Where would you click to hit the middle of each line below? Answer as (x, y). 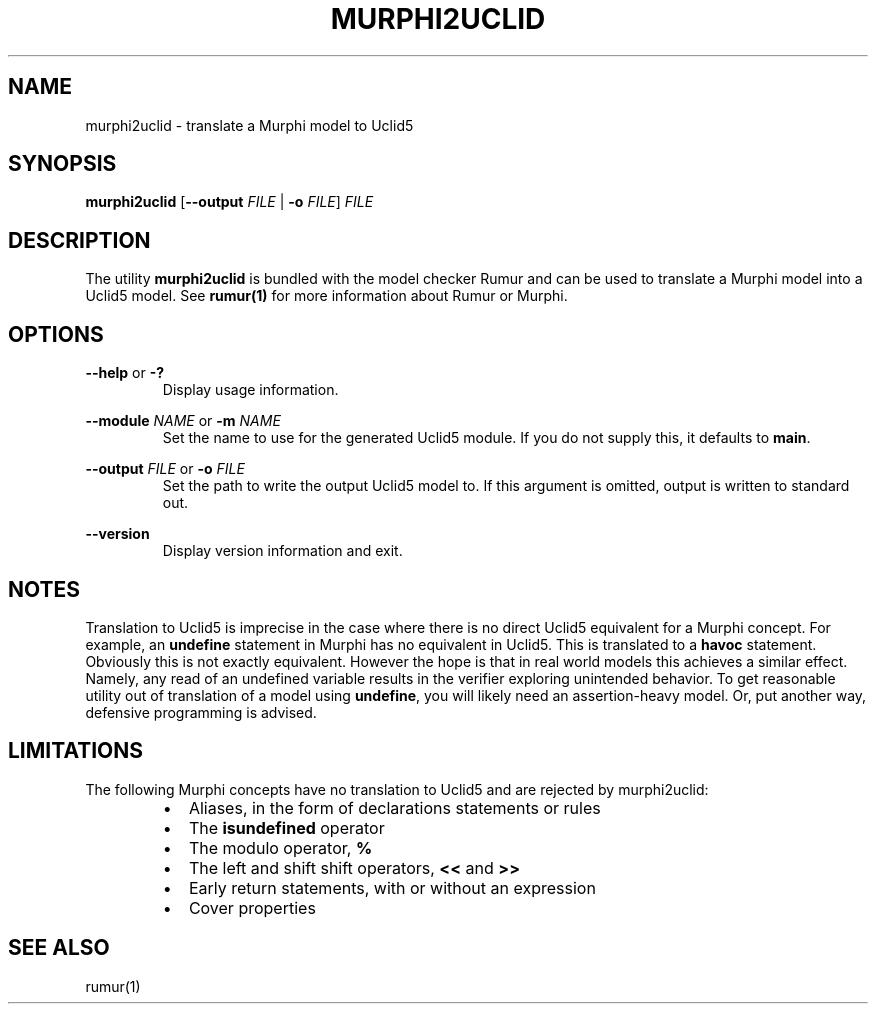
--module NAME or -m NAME (183, 421)
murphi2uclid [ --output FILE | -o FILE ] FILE (229, 202)
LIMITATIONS (76, 751)
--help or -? (125, 373)
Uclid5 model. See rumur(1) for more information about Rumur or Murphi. (326, 296)
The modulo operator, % (280, 847)
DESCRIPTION (79, 240)
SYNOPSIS (62, 164)
